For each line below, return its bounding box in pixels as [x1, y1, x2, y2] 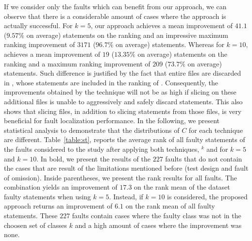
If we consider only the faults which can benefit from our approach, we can [4, 1, 227, 11]
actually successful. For [4, 20, 73, 31]
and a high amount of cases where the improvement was [75, 220, 242, 230]
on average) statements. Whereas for [116, 39, 224, 49]
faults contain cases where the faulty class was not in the [72, 210, 241, 221]
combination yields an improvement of [4, 182, 118, 192]
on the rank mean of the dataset [134, 182, 230, 192]
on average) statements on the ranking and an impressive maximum [26, 30, 229, 40]
